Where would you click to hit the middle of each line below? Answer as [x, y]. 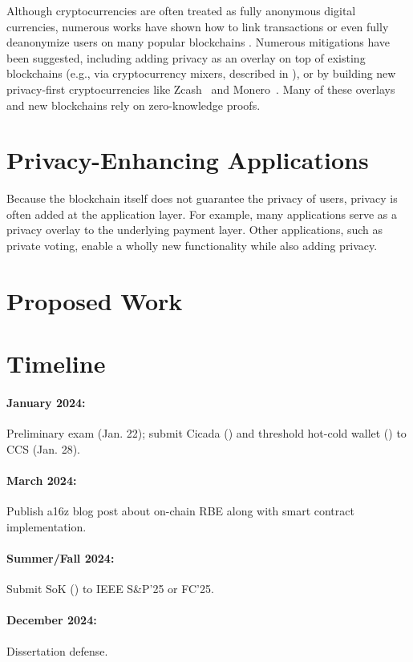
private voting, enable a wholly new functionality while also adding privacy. [192, 246]
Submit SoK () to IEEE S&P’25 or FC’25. [110, 589]
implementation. [47, 526]
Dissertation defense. [57, 650]
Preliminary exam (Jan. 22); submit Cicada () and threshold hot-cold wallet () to [206, 433]
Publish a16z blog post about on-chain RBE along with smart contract [180, 511]
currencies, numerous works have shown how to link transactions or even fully [198, 26]
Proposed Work [95, 300]
